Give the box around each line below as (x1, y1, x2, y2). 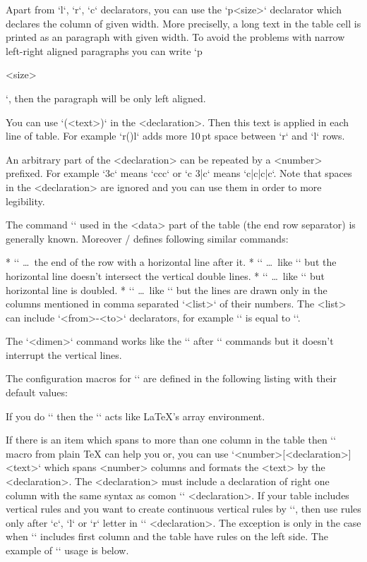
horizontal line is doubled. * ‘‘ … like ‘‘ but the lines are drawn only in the (6, 282, 327, 297)
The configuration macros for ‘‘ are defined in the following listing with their (6, 371, 337, 386)
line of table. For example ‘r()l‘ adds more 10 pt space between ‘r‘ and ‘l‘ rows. (6, 128, 345, 143)
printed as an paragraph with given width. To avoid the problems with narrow (6, 30, 345, 44)
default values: (6, 385, 68, 400)
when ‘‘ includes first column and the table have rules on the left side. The (6, 529, 328, 544)
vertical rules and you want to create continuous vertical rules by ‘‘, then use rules (6, 501, 361, 516)
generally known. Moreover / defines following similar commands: (6, 231, 289, 245)
